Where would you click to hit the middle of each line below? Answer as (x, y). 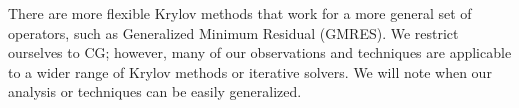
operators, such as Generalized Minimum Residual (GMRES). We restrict (233, 32)
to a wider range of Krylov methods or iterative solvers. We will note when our (250, 71)
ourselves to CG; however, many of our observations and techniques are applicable (260, 52)
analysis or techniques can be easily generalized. (155, 91)
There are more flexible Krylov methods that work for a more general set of (240, 13)
